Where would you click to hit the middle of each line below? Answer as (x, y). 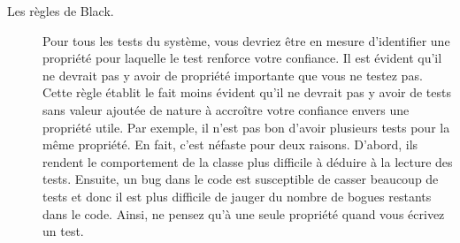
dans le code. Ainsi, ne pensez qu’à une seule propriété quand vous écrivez (244, 213)
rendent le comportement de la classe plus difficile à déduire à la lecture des (248, 161)
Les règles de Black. (61, 11)
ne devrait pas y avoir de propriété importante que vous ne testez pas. (233, 75)
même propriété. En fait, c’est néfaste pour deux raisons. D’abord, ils (230, 144)
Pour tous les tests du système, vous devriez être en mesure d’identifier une (246, 40)
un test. (63, 231)
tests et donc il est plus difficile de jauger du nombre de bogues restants (237, 196)
